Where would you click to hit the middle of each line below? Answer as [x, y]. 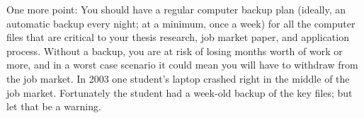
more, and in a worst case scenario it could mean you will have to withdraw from [182, 65]
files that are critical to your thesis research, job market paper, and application [178, 37]
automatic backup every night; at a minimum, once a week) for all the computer [181, 23]
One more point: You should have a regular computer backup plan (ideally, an [176, 9]
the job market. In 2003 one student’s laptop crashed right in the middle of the [178, 78]
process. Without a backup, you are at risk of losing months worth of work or [175, 51]
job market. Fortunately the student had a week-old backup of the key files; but [180, 92]
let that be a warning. [54, 106]
